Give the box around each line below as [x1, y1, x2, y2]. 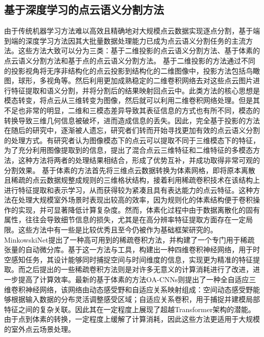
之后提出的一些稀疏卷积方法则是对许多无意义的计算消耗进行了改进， [25, 264, 253, 275]
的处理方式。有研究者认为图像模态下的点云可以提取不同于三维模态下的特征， [4, 134, 260, 145]
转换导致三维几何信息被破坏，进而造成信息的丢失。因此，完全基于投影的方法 [4, 115, 260, 125]
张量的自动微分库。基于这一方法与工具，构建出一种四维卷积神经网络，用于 [4, 244, 253, 255]
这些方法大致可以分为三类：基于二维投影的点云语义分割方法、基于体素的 [18, 45, 260, 56]
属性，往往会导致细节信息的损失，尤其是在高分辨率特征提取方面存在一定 [4, 214, 246, 225]
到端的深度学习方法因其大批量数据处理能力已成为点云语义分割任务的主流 [4, 35, 246, 46]
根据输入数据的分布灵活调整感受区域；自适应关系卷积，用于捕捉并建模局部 [11, 294, 260, 305]
